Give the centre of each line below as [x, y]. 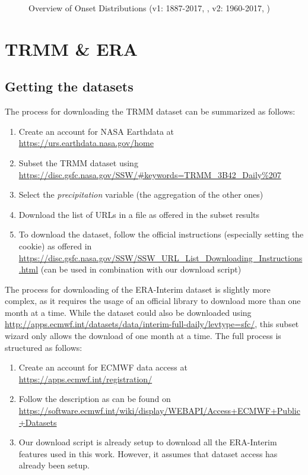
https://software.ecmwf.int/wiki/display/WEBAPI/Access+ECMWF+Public [159, 411]
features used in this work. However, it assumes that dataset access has [148, 453]
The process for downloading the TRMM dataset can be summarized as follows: [150, 111]
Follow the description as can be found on [95, 399]
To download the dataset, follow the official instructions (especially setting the [161, 234]
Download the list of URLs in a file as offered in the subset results [139, 214]
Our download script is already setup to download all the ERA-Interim [148, 442]
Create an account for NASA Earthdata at [96, 131]
